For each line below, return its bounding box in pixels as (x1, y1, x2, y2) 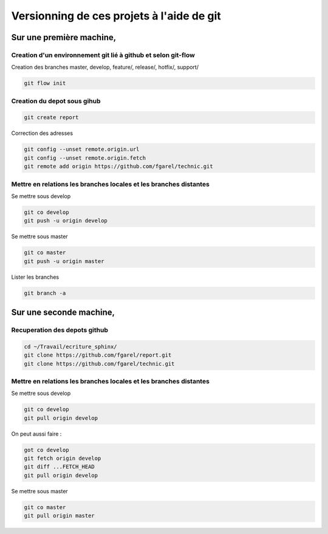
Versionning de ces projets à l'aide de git (11, 9, 221, 22)
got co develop (24, 447, 69, 453)
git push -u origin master (24, 258, 104, 264)
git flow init (24, 80, 66, 87)
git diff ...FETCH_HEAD (24, 464, 95, 470)
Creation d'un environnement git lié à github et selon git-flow (11, 50, 196, 59)
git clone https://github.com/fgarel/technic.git (24, 360, 175, 367)
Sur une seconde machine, (11, 307, 115, 318)
